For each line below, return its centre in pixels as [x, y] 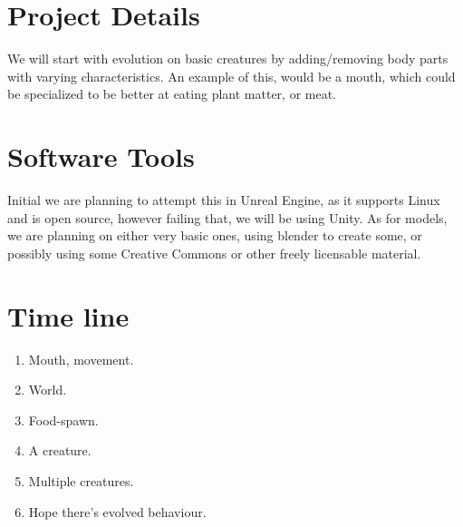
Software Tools [101, 156]
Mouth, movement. [81, 359]
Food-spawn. [63, 420]
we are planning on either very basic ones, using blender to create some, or [215, 235]
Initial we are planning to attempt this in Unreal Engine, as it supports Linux [224, 200]
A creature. [60, 450]
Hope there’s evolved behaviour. [117, 511]
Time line [68, 315]
